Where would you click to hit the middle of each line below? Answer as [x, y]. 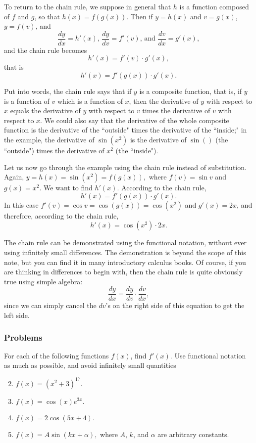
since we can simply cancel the [50, 305]
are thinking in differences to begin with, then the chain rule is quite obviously [123, 272]
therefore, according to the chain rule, [61, 215]
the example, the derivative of [49, 139]
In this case [21, 204]
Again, [14, 177]
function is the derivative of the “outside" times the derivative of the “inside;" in [126, 130]
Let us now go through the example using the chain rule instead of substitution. [125, 167]
